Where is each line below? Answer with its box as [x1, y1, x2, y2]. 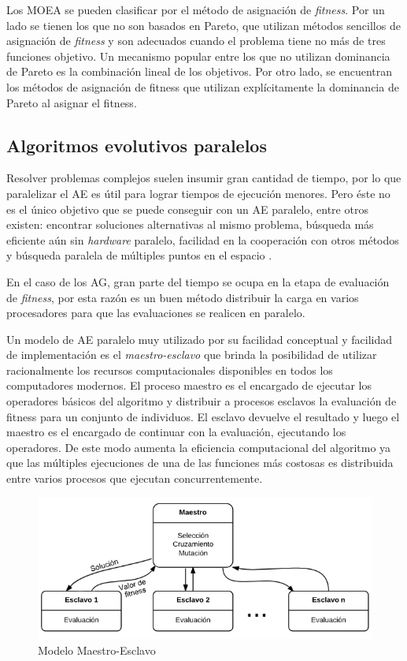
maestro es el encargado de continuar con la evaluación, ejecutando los [6, 424, 346, 440]
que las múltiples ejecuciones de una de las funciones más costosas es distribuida [6, 454, 394, 471]
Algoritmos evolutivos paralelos [6, 133, 267, 157]
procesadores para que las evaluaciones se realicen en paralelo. [6, 304, 305, 321]
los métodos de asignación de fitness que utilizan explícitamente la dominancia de [6, 78, 399, 95]
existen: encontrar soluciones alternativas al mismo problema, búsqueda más [6, 216, 374, 233]
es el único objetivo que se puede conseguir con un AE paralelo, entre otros [6, 200, 368, 217]
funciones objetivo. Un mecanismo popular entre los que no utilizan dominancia [6, 47, 390, 64]
